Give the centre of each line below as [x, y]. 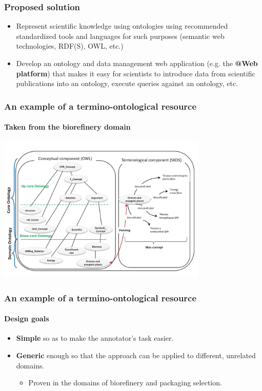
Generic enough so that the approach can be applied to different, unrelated [136, 355]
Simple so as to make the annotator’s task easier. [95, 338]
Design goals [27, 318]
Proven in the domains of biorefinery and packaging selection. [125, 383]
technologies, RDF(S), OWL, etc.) [70, 46]
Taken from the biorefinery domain [67, 127]
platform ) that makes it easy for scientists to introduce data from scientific [136, 73]
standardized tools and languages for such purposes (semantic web [120, 36]
